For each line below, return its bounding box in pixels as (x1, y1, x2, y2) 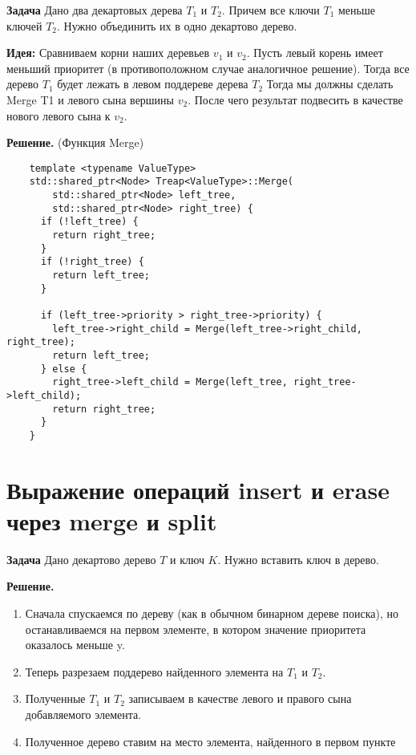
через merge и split (6, 504, 217, 537)
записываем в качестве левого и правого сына (128, 690, 352, 707)
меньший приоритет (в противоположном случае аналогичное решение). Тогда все (6, 59, 410, 76)
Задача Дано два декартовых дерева (6, 2, 183, 18)
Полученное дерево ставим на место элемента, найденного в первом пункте (25, 733, 396, 749)
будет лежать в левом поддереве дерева (57, 75, 248, 92)
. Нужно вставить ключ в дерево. (217, 550, 379, 567)
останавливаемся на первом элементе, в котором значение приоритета (25, 620, 366, 637)
